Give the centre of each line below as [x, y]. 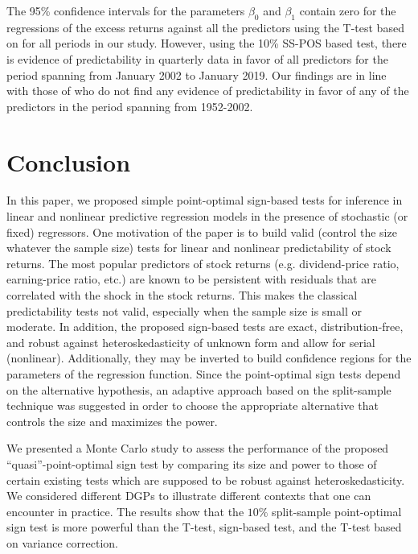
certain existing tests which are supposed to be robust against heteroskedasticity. [206, 480]
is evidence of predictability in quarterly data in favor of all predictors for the [197, 58]
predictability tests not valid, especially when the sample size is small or [184, 310]
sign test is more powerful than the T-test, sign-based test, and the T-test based [204, 527]
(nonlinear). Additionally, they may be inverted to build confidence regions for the [209, 358]
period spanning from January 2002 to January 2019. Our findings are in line [197, 74]
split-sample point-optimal [337, 511]
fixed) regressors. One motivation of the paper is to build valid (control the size [202, 232]
